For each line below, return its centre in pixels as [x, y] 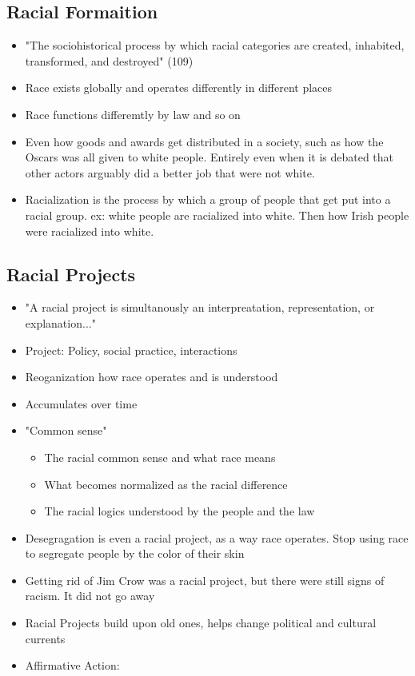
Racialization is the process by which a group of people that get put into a [208, 199]
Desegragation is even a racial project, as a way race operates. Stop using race [217, 537]
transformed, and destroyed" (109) [109, 60]
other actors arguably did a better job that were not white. [170, 172]
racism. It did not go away [90, 596]
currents [45, 638]
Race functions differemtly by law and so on [133, 114]
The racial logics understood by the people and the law [180, 511]
